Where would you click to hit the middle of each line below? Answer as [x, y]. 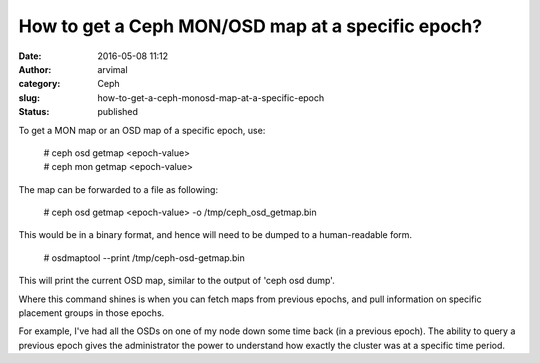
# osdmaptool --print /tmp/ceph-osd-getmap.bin [144, 257]
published [118, 112]
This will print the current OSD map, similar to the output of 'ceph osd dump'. [176, 281]
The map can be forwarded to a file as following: [118, 189]
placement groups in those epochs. [91, 313]
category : [39, 84]
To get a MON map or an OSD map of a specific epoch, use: [142, 130]
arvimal [113, 69]
